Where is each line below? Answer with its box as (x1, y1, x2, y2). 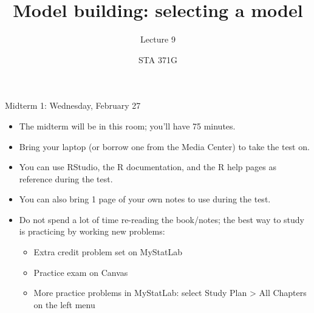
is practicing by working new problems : (19, 225, 165, 238)
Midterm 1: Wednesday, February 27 (5, 99, 141, 112)
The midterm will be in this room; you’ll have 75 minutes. (19, 119, 236, 132)
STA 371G (138, 53, 177, 66)
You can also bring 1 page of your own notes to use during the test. (19, 193, 271, 205)
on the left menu (33, 298, 95, 311)
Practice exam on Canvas (33, 266, 128, 278)
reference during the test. (19, 172, 113, 185)
